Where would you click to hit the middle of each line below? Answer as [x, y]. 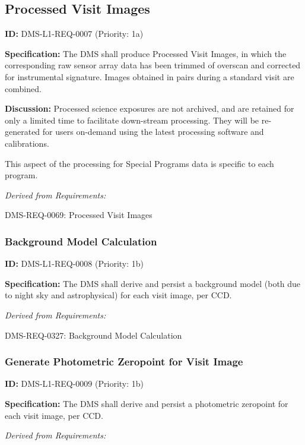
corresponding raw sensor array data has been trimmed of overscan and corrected [153, 65]
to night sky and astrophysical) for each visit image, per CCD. [118, 295]
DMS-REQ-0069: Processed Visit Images [79, 215]
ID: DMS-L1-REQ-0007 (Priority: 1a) [74, 34]
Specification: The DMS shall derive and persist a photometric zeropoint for [147, 403]
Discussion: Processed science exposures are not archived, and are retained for [150, 108]
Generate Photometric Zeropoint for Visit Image [124, 362]
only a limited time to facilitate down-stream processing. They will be [132, 120]
